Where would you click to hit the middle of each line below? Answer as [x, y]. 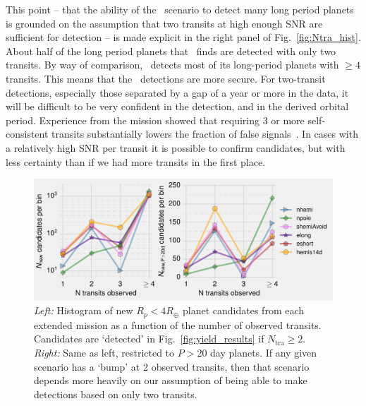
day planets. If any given [264, 353]
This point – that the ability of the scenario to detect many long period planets [180, 9]
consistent [27, 134]
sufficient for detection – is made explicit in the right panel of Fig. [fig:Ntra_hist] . [183, 37]
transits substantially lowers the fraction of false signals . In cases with [205, 134]
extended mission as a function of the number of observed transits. [178, 324]
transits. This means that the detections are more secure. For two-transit [166, 78]
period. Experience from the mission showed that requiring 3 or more [155, 120]
